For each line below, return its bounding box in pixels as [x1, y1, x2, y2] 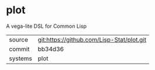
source [9, 35, 28, 43]
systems [9, 54, 32, 62]
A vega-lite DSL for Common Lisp [6, 23, 87, 30]
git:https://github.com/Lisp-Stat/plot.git [37, 35, 147, 43]
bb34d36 [37, 45, 64, 53]
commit [9, 45, 30, 53]
